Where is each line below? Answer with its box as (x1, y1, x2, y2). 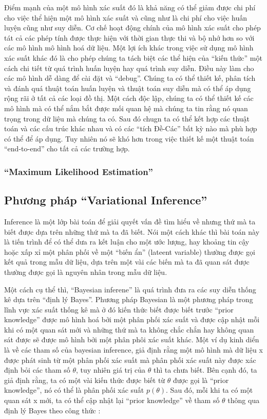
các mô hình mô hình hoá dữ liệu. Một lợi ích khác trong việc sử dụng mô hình (4, 42, 254, 53)
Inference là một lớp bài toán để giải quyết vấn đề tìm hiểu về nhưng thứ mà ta (4, 216, 256, 226)
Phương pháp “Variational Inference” (4, 192, 207, 208)
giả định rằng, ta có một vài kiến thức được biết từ (4, 374, 165, 385)
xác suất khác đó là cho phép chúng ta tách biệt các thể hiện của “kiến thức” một (4, 52, 262, 63)
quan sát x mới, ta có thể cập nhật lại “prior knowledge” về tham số (4, 395, 220, 406)
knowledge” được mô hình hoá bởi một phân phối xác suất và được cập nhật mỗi (4, 314, 260, 325)
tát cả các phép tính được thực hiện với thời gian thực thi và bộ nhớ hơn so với (4, 32, 255, 43)
